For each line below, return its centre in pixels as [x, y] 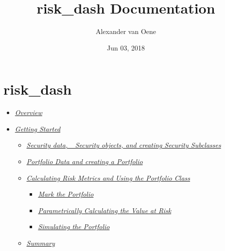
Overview [28, 112]
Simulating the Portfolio [74, 226]
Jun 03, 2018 [126, 47]
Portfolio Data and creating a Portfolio [85, 161]
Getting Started [38, 128]
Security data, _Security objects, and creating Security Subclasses [124, 145]
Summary [41, 243]
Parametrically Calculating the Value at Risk [105, 210]
